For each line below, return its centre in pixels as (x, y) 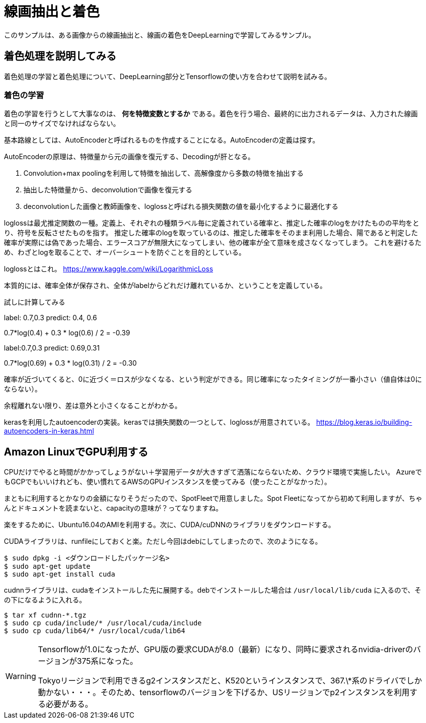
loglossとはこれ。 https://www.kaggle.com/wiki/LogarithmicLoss (109, 269)
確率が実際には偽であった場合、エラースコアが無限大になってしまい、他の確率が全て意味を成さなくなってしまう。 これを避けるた (213, 243)
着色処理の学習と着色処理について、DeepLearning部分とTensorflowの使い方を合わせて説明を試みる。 (168, 76)
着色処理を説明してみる (60, 56)
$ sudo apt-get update (47, 567)
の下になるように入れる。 (45, 600)
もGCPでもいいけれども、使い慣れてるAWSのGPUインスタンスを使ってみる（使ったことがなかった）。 (168, 482)
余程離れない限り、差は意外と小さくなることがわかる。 (93, 406)
